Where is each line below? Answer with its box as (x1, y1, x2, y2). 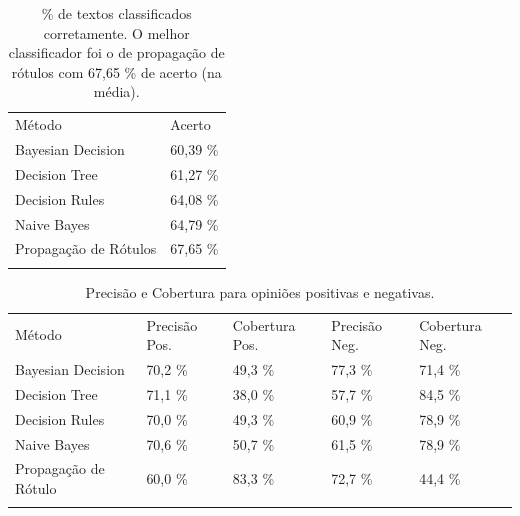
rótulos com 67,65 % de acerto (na (11, 61, 222, 82)
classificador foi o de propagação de (8, 42, 225, 63)
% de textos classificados (41, 3, 192, 23)
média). (93, 81, 140, 102)
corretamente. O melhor (43, 22, 190, 43)
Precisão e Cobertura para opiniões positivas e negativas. (85, 281, 435, 302)
